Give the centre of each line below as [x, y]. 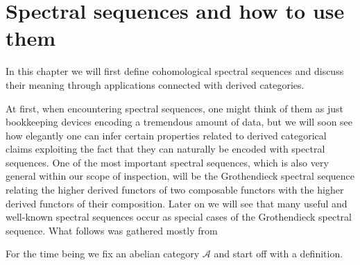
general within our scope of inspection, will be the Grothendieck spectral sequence [180, 176]
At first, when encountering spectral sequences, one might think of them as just [175, 108]
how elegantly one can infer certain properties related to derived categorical [166, 135]
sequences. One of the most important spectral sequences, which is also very [167, 162]
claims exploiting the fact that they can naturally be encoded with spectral [165, 149]
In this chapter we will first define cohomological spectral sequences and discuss [175, 71]
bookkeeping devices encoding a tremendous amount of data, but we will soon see [179, 122]
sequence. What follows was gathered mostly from [112, 230]
